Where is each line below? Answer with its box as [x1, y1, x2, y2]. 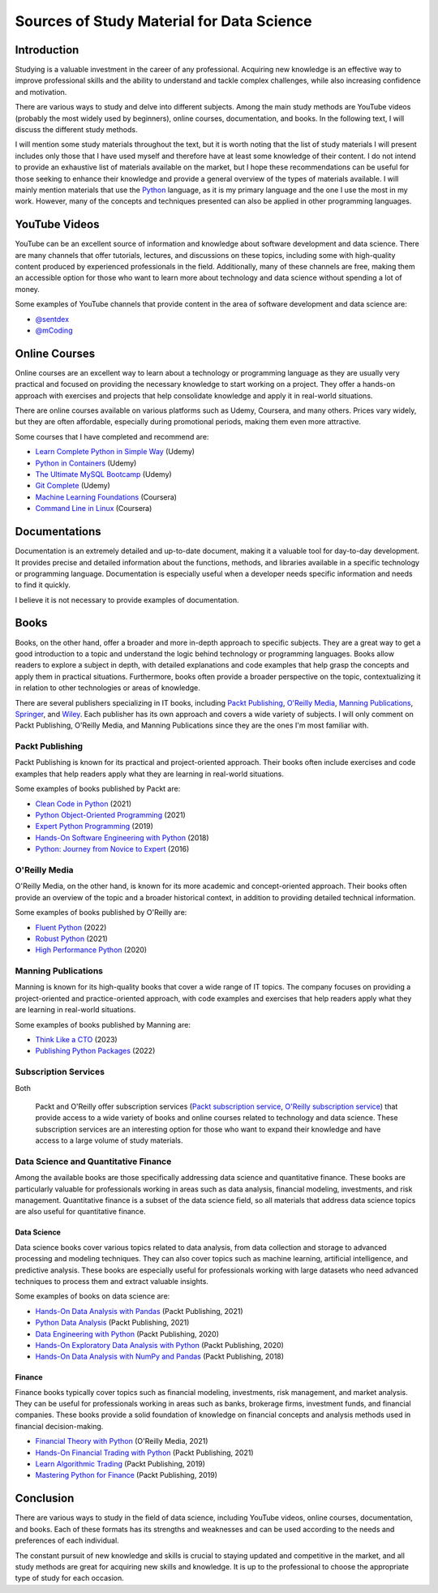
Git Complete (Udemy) [35, 481, 111, 491]
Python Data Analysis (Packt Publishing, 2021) [35, 1318, 190, 1328]
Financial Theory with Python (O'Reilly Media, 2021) [35, 1436, 208, 1446]
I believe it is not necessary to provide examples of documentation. [15, 595, 239, 604]
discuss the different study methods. [15, 125, 138, 135]
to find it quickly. [15, 580, 71, 590]
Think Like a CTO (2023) [35, 1034, 118, 1044]
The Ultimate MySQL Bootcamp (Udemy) [35, 470, 172, 479]
